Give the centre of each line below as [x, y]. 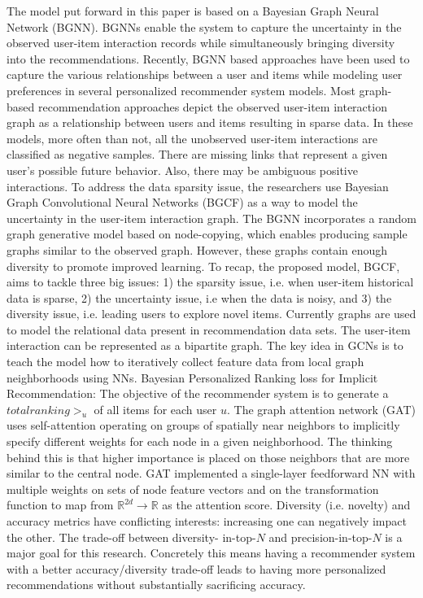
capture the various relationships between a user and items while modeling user [205, 74]
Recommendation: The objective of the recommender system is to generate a [198, 393]
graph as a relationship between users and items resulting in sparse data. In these [210, 122]
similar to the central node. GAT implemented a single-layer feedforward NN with [211, 473]
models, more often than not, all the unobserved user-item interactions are [192, 138]
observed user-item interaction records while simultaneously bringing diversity [201, 43]
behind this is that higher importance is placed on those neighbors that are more [208, 457]
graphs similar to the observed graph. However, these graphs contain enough [197, 249]
